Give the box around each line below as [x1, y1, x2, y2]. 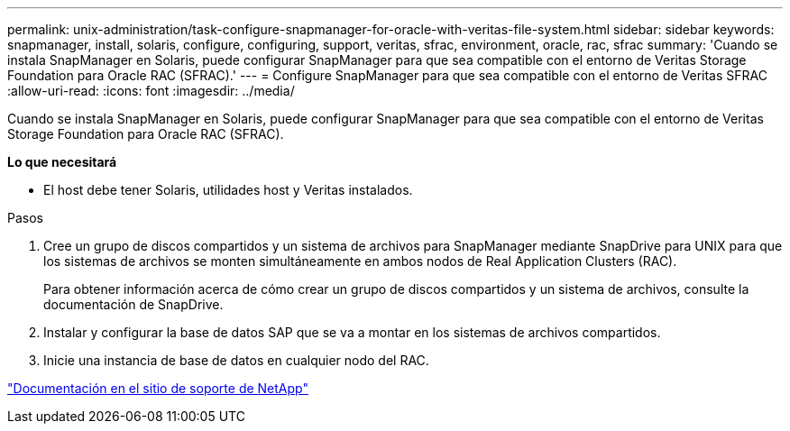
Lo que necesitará [7, 154, 117, 170]
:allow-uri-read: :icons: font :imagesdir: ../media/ [7, 83, 295, 98]
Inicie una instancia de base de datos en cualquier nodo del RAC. [43, 353, 429, 368]
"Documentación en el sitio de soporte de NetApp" [7, 381, 308, 396]
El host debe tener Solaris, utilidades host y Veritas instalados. [43, 182, 413, 197]
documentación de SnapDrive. [43, 297, 224, 312]
